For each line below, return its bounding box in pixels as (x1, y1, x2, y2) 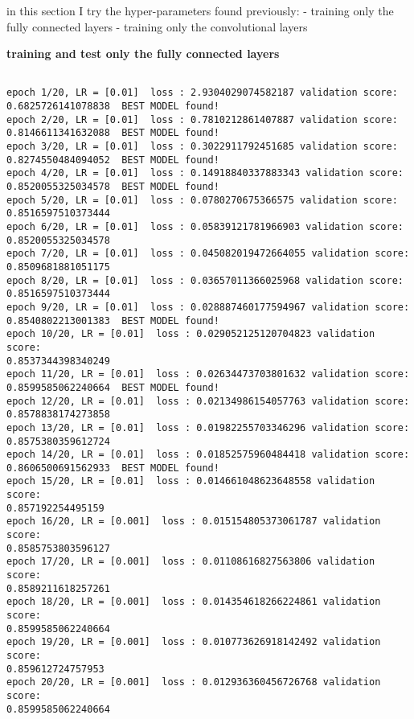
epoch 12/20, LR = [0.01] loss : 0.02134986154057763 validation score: (6, 395, 410, 407)
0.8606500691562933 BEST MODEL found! (6, 462, 219, 474)
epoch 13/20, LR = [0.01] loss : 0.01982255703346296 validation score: (6, 421, 410, 433)
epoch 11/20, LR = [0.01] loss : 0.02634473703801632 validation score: (6, 368, 410, 380)
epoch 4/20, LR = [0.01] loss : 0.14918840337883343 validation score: (6, 167, 404, 179)
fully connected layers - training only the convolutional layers (6, 18, 308, 35)
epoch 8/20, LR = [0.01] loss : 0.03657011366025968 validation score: (6, 274, 404, 286)
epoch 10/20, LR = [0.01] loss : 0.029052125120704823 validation (6, 328, 375, 340)
